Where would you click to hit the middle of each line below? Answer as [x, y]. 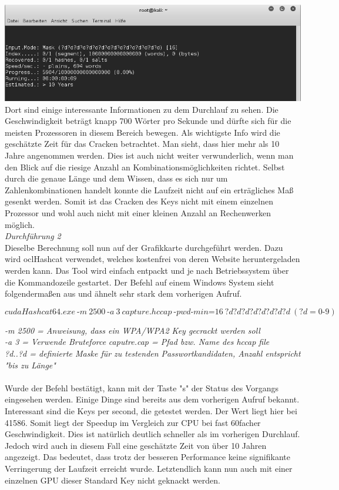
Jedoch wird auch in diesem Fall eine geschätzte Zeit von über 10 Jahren [136, 445]
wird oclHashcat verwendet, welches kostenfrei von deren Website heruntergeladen [152, 259]
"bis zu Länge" [30, 365]
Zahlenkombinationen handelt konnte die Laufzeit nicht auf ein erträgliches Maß [149, 189]
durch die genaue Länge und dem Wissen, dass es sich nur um [116, 178]
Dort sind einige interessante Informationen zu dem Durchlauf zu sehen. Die [142, 109]
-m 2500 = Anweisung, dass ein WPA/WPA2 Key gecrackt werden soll [132, 330]
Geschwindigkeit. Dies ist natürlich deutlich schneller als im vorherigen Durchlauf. [152, 434]
